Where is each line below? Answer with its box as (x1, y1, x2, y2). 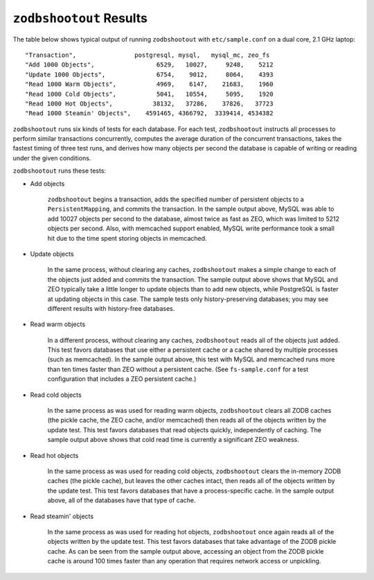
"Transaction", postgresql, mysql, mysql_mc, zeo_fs (25, 51, 270, 59)
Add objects (30, 179, 65, 187)
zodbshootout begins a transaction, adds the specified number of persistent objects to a (47, 195, 304, 204)
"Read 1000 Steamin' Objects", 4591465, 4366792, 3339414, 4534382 (25, 110, 274, 117)
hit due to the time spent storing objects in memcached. (47, 234, 207, 242)
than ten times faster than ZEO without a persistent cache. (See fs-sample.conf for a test (47, 365, 309, 373)
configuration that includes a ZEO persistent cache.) (47, 375, 197, 383)
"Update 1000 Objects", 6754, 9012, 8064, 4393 (25, 70, 274, 78)
